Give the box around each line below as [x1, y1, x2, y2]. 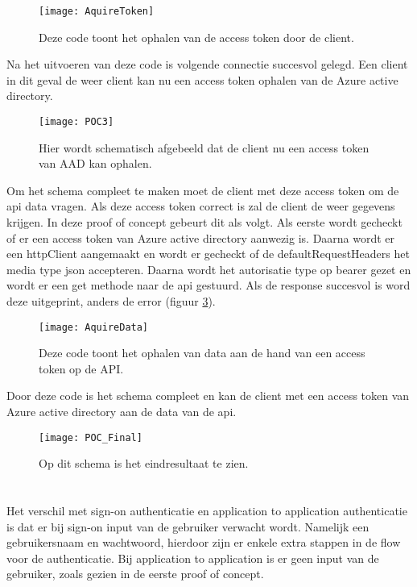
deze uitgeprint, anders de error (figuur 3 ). [6, 293, 216, 310]
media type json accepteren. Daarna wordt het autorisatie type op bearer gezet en [6, 260, 411, 277]
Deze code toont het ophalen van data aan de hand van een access [39, 344, 365, 361]
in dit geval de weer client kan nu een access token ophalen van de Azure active [6, 71, 398, 88]
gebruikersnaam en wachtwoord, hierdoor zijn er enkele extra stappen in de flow [6, 534, 401, 551]
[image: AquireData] [39, 321, 149, 333]
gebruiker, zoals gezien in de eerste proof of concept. [6, 565, 264, 582]
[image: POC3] [39, 116, 114, 128]
